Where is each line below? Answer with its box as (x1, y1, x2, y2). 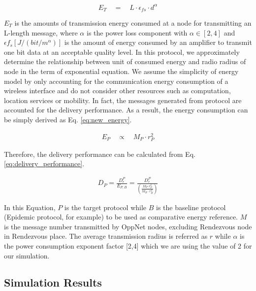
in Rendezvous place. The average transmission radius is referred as (4, 231, 208, 241)
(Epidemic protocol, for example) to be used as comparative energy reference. (4, 212, 238, 222)
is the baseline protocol (156, 202, 226, 212)
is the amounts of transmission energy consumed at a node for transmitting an (14, 17, 252, 28)
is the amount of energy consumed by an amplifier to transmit (64, 37, 252, 47)
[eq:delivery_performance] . (4, 158, 85, 169)
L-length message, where (4, 27, 78, 37)
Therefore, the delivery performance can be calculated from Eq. (4, 148, 195, 159)
